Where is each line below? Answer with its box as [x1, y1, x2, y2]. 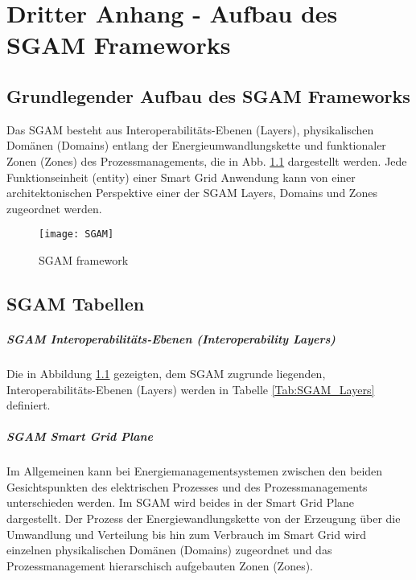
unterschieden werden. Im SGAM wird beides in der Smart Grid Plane [6, 494, 355, 511]
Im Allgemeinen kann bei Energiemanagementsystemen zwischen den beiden [6, 463, 383, 479]
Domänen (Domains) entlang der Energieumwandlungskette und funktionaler [6, 137, 386, 154]
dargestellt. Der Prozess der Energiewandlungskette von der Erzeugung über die [6, 510, 401, 527]
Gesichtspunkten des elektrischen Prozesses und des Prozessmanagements [6, 478, 368, 495]
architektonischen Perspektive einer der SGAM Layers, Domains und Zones [6, 184, 377, 201]
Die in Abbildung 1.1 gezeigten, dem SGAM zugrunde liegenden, [6, 364, 326, 381]
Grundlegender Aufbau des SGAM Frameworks [6, 83, 410, 108]
